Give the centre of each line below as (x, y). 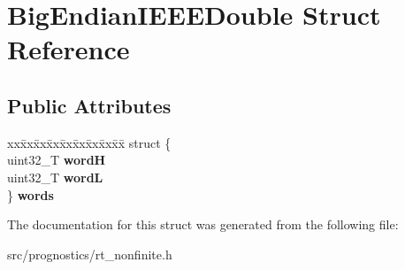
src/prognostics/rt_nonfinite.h (90, 254)
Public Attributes (89, 105)
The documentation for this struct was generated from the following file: (203, 224)
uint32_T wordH (57, 160)
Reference (69, 49)
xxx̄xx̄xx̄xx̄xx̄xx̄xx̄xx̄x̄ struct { (89, 142)
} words (31, 194)
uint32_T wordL (55, 177)
